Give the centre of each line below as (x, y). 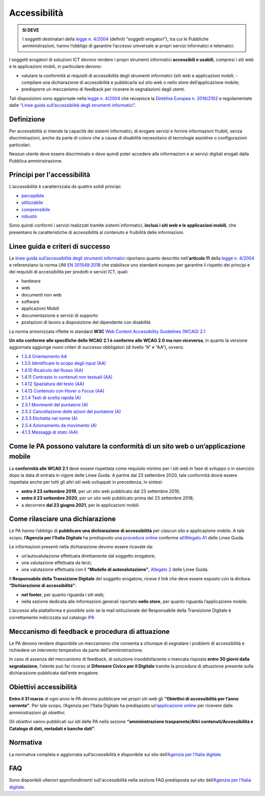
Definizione (27, 119)
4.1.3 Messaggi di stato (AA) (50, 432)
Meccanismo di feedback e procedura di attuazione (89, 631)
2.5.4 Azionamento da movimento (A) (59, 425)
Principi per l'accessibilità (50, 175)
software (30, 302)
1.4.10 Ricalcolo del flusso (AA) (52, 370)
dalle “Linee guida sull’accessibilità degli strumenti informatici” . (73, 105)
